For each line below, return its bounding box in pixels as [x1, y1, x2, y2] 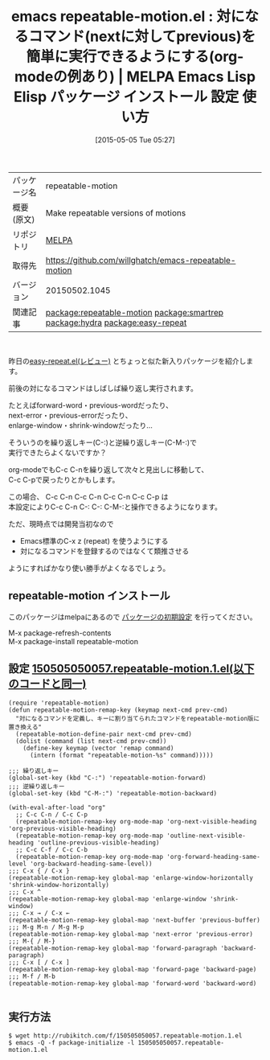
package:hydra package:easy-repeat [45, 317, 187, 328]
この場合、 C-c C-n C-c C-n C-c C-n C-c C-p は [8, 491, 169, 501]
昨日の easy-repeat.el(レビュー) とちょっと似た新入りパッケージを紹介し [8, 355, 247, 366]
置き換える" [8, 723, 43, 731]
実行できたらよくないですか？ [8, 447, 107, 457]
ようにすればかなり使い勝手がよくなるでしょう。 [8, 563, 170, 573]
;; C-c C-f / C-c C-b [15, 845, 88, 853]
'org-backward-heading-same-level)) [29, 860, 153, 868]
